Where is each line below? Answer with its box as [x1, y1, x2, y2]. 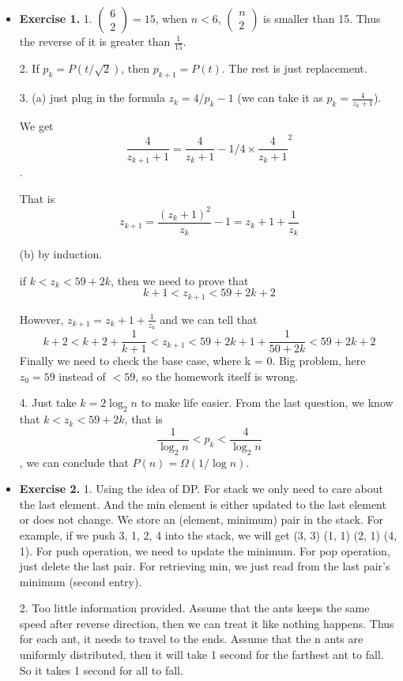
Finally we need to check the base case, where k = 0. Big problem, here [19, 352, 366, 369]
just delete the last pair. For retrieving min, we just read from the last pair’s [19, 558, 390, 574]
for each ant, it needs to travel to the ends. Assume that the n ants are [19, 630, 363, 647]
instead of [58, 367, 106, 384]
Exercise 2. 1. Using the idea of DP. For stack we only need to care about [19, 480, 383, 497]
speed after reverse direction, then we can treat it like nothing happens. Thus [19, 615, 394, 631]
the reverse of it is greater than [19, 33, 171, 49]
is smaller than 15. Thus [263, 10, 381, 26]
